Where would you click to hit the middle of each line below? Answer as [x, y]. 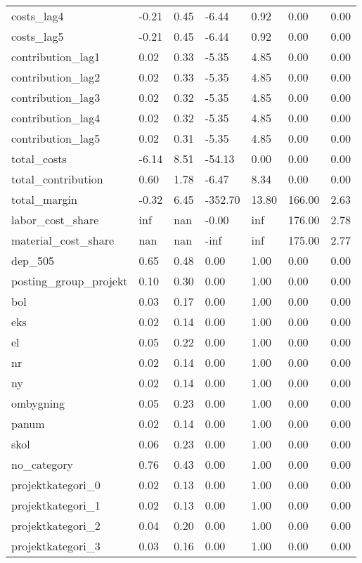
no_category [43, 464]
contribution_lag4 [56, 118]
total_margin [44, 199]
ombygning [38, 403]
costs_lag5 [38, 36]
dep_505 [33, 260]
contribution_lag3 [56, 97]
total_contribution [57, 179]
